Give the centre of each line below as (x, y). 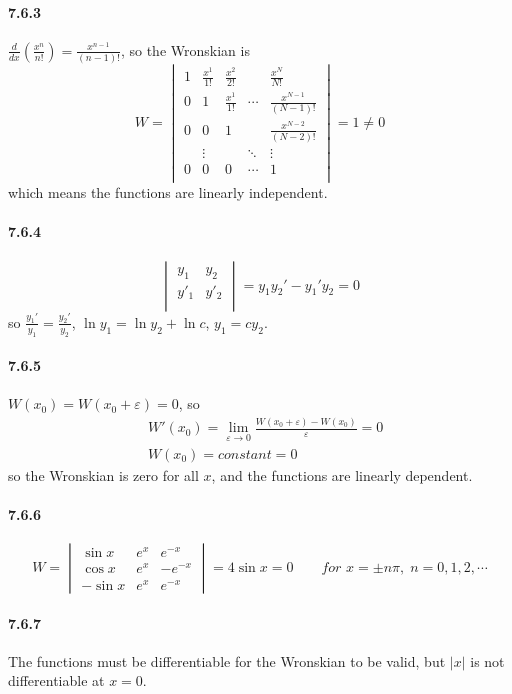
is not (487, 660)
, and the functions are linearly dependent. (342, 474)
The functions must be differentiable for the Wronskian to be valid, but (227, 660)
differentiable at (56, 680)
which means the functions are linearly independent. (168, 192)
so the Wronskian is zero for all (103, 474)
